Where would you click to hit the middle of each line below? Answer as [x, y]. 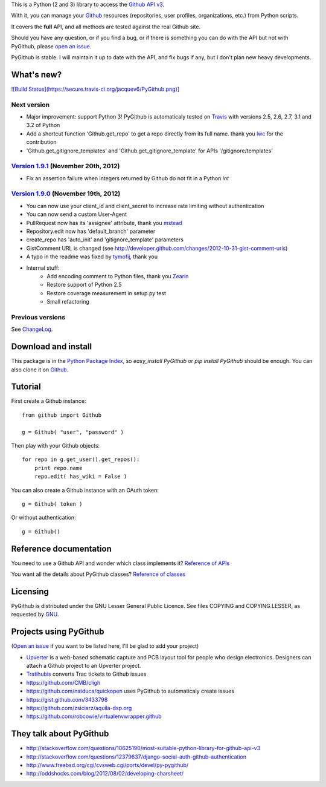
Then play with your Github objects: [56, 446]
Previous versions [38, 317]
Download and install [52, 347]
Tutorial [26, 387]
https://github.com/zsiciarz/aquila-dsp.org [79, 708]
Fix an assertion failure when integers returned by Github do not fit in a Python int [128, 178]
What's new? [37, 75]
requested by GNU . [35, 615]
